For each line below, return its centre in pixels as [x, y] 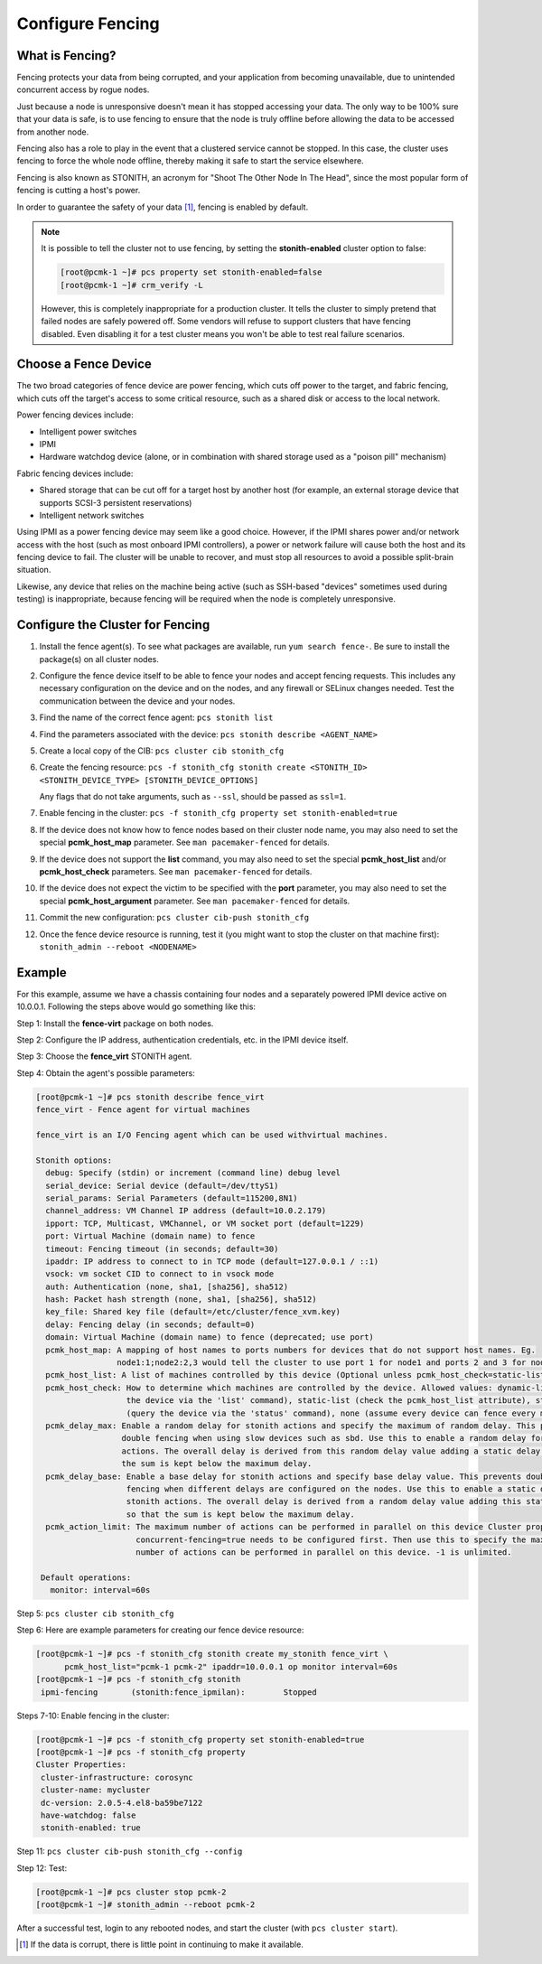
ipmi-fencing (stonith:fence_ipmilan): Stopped [179, 1692]
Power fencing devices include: [75, 415]
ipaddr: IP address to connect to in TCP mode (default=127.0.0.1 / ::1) [212, 1261]
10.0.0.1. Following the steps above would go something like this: [136, 1006]
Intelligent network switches [92, 515]
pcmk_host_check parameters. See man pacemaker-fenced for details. [176, 872]
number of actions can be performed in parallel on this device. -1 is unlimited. [324, 1552]
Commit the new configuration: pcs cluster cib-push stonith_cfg [174, 918]
